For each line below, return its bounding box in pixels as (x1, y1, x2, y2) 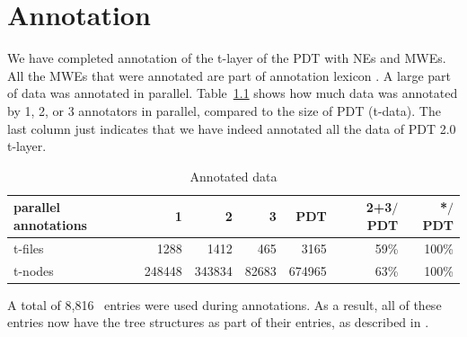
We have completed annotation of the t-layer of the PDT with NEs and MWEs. (7, 49, 446, 67)
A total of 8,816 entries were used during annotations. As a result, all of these (7, 295, 442, 314)
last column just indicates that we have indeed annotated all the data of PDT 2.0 (7, 119, 456, 137)
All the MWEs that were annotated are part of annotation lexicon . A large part (7, 66, 451, 84)
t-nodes (13, 261, 54, 279)
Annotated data (189, 166, 278, 185)
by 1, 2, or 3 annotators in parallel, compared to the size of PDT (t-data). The (7, 101, 441, 120)
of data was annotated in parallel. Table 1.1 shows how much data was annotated (7, 84, 458, 102)
